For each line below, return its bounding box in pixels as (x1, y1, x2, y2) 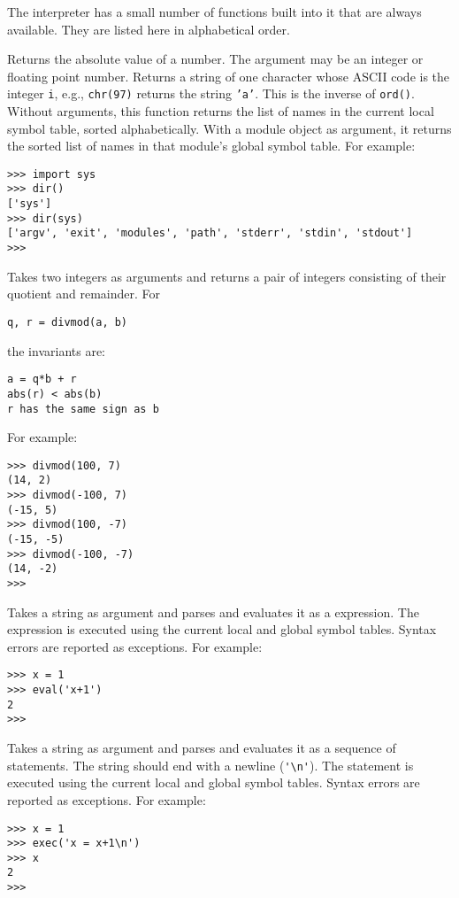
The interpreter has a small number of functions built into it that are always (7, 3, 422, 20)
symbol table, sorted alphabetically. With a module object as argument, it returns (7, 119, 452, 137)
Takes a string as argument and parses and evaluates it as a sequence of (7, 739, 396, 757)
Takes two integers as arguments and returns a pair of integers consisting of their (7, 267, 447, 285)
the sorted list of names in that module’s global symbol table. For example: (7, 136, 416, 155)
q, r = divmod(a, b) (7, 315, 128, 329)
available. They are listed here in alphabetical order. (7, 19, 290, 38)
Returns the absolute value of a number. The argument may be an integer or (7, 50, 424, 68)
